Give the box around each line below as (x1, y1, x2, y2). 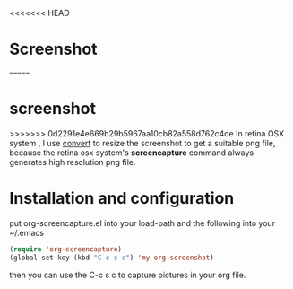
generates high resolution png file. (9, 156, 136, 167)
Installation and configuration (9, 188, 235, 209)
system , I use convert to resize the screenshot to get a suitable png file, (9, 137, 276, 148)
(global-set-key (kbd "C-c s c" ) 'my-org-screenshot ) (9, 253, 215, 262)
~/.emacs (9, 227, 45, 238)
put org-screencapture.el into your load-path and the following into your (9, 217, 276, 228)
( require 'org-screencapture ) (9, 244, 123, 254)
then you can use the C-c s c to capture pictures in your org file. (9, 269, 246, 280)
